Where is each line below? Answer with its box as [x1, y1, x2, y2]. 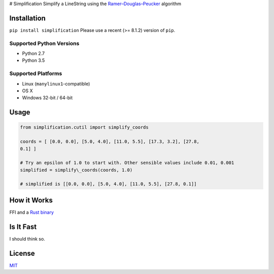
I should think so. [9, 236, 45, 242]
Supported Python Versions [9, 40, 80, 47]
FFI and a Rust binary [9, 209, 54, 215]
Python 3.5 [22, 57, 45, 63]
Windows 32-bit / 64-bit [22, 95, 73, 101]
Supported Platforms [9, 70, 62, 77]
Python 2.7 [22, 51, 45, 57]
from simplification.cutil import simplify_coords [20, 125, 149, 130]
